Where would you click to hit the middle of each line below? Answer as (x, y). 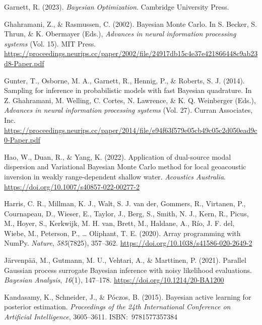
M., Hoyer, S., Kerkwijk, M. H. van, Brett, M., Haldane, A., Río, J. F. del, (119, 223)
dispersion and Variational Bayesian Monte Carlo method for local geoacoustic (125, 167)
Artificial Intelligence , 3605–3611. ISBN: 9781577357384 (91, 317)
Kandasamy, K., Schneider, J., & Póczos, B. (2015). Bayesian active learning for (128, 296)
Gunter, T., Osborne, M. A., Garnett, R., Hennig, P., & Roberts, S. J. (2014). (124, 80)
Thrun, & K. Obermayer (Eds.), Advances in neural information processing (120, 34)
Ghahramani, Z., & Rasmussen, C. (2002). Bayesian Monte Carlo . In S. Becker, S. (130, 24)
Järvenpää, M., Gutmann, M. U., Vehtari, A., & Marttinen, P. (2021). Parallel (125, 260)
